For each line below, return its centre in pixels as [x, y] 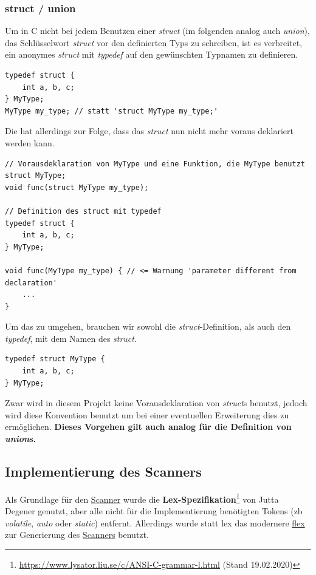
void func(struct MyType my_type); [77, 187]
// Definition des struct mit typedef [83, 211]
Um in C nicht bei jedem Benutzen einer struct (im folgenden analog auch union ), [157, 31]
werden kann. [30, 142]
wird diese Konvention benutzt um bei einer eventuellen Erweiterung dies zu [147, 414]
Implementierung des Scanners [103, 471]
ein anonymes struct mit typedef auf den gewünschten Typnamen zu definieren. [152, 54]
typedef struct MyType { [55, 359]
